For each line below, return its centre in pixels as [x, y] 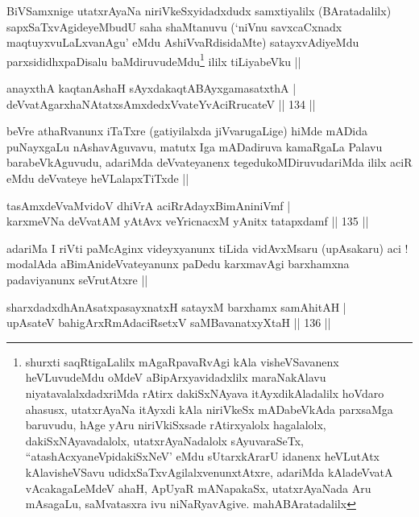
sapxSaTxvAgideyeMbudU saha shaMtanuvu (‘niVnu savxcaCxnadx [174, 26]
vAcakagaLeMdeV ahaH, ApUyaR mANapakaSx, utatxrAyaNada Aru [198, 488]
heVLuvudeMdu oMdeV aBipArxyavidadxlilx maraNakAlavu [176, 377]
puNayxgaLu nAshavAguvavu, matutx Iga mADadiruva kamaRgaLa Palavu [195, 146]
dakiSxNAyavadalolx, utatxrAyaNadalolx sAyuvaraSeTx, [164, 440]
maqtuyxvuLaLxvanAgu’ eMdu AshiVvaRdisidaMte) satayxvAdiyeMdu [183, 42]
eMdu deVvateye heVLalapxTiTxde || [98, 178]
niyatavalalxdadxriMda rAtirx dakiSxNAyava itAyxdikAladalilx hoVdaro [205, 393]
